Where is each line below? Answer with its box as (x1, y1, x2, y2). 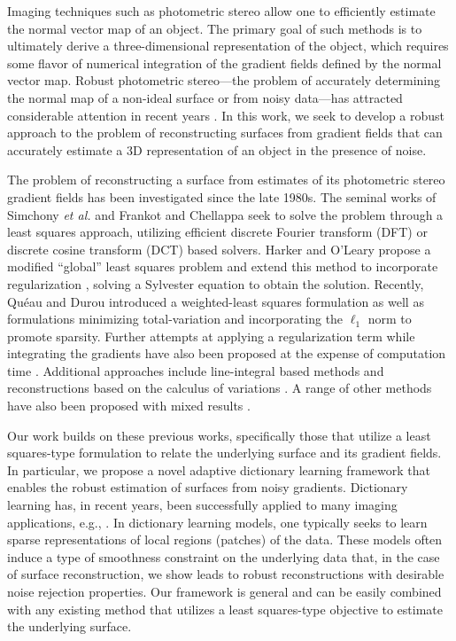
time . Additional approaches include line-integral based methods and (7, 361, 384, 379)
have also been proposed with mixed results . (7, 396, 251, 415)
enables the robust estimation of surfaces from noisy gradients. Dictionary (7, 478, 408, 496)
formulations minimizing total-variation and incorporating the (7, 309, 344, 328)
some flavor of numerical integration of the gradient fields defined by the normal (7, 53, 442, 72)
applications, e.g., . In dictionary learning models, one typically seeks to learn (7, 512, 428, 531)
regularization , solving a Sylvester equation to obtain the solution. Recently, (7, 274, 424, 293)
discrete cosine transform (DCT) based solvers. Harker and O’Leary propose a (7, 239, 431, 258)
